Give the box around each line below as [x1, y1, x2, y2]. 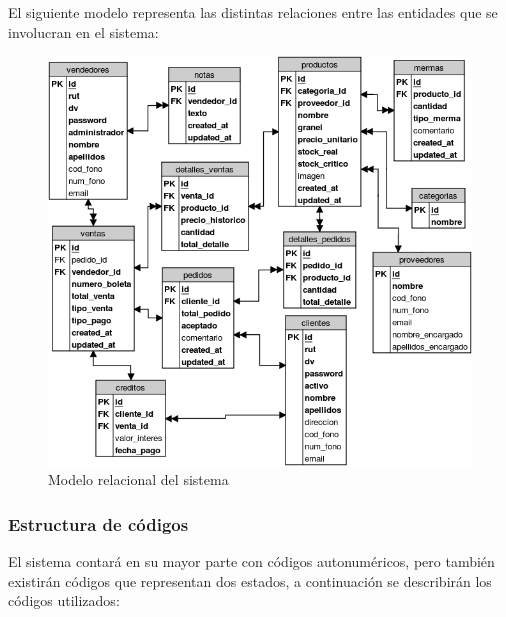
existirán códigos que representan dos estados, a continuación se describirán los [8, 570, 492, 591]
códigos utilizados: [8, 590, 120, 611]
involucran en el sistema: [8, 21, 159, 42]
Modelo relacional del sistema [48, 469, 229, 490]
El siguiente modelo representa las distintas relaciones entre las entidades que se [8, 2, 498, 22]
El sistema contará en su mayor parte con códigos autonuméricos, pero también [8, 550, 495, 571]
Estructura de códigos [8, 511, 189, 536]
